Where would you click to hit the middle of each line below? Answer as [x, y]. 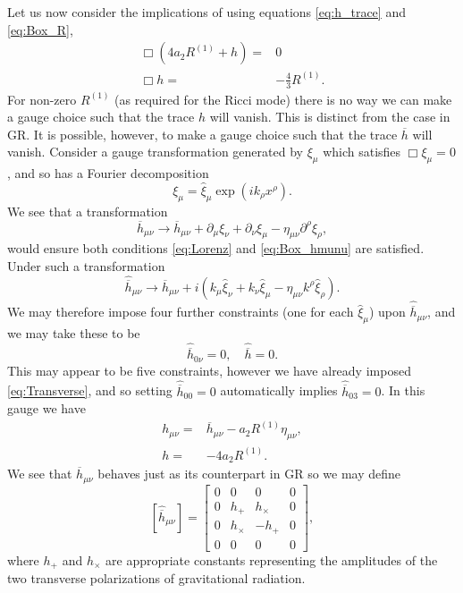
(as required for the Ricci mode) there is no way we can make [283, 99]
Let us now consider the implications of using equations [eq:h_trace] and [206, 12]
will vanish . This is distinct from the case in [330, 117]
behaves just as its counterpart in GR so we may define [249, 474]
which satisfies [362, 152]
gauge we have [46, 408]
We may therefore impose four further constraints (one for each [181, 312]
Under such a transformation [86, 265]
